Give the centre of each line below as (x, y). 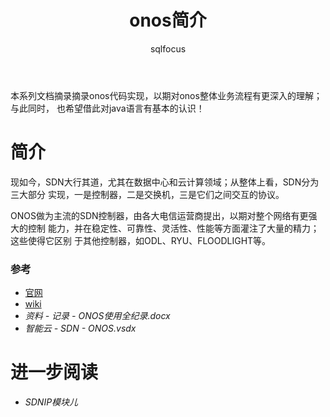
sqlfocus (168, 48)
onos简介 (168, 20)
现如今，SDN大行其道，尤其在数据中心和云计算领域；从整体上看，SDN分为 (165, 182)
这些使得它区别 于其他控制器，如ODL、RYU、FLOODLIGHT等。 (141, 240)
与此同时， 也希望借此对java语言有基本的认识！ (107, 108)
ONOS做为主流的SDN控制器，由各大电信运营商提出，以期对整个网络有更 (159, 215)
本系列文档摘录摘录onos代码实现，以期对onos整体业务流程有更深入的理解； (166, 95)
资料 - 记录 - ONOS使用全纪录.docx (97, 316)
